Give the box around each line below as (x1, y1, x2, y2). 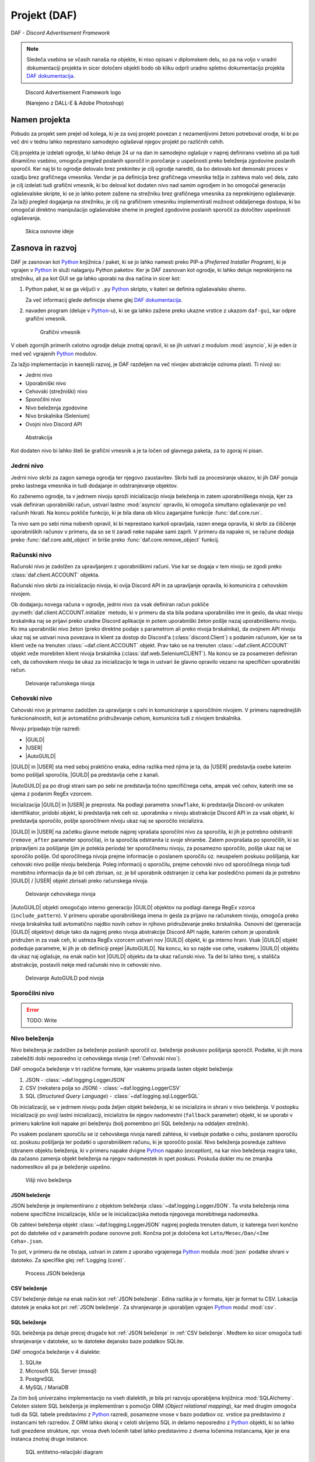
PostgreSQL (25, 1375, 55, 1382)
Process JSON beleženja (25, 1270, 85, 1277)
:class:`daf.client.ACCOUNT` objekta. (10, 571, 100, 578)
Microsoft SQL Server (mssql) (25, 1367, 97, 1374)
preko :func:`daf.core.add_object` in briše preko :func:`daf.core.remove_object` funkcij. (10, 536, 220, 543)
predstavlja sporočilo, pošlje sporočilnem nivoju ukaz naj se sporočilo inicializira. (10, 818, 204, 825)
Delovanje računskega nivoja (25, 680, 95, 687)
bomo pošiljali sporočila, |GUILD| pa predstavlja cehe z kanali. (10, 771, 160, 778)
